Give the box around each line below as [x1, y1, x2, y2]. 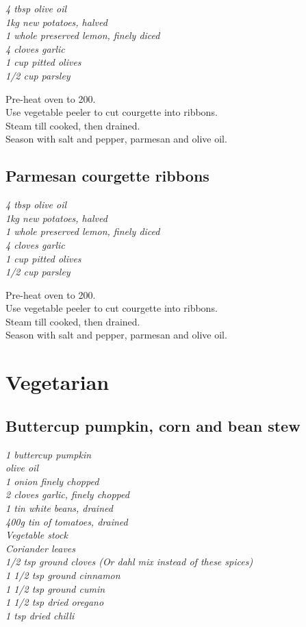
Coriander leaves [5, 541, 75, 555]
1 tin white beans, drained [5, 501, 113, 515]
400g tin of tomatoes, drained [5, 514, 128, 528]
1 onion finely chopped [5, 474, 99, 488]
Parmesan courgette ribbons [5, 165, 209, 186]
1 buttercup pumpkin [5, 447, 92, 461]
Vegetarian [5, 368, 110, 396]
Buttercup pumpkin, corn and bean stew [5, 415, 301, 436]
